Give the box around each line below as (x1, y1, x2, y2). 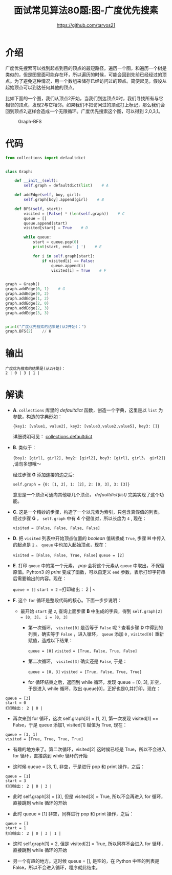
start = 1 (5, 826, 27, 831)
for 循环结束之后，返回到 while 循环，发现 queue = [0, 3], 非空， (28, 679, 164, 685)
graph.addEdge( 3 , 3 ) (5, 310, 50, 315)
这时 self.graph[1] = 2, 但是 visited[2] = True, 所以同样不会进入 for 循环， (12, 841, 166, 847)
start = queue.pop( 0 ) (32, 239, 79, 245)
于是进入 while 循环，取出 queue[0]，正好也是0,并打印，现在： (28, 685, 161, 692)
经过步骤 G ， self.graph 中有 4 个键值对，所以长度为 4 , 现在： (12, 515, 147, 522)
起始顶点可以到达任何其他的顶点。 (5, 84, 77, 90)
